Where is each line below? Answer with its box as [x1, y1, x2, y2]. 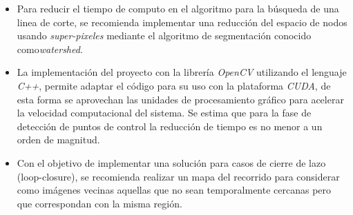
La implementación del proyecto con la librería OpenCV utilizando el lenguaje [17, 65, 347, 79]
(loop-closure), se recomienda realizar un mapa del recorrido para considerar [17, 169, 340, 183]
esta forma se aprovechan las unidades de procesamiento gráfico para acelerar [17, 92, 344, 106]
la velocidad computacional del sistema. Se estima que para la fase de [17, 105, 312, 120]
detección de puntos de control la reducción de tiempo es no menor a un [17, 119, 323, 133]
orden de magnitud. [17, 132, 100, 147]
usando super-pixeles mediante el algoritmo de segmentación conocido [17, 28, 312, 43]
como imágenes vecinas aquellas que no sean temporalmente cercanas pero [17, 183, 332, 197]
